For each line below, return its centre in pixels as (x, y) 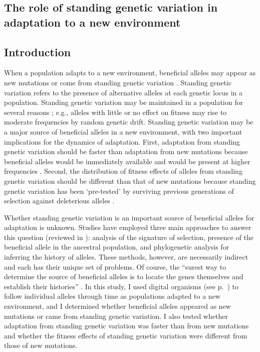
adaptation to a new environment (92, 22)
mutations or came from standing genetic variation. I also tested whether (116, 316)
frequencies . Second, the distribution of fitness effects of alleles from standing (123, 171)
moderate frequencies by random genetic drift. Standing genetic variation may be (129, 122)
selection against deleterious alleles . (59, 201)
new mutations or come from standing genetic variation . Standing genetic (118, 82)
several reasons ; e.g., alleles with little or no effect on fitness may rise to (115, 112)
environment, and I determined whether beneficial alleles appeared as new (117, 306)
